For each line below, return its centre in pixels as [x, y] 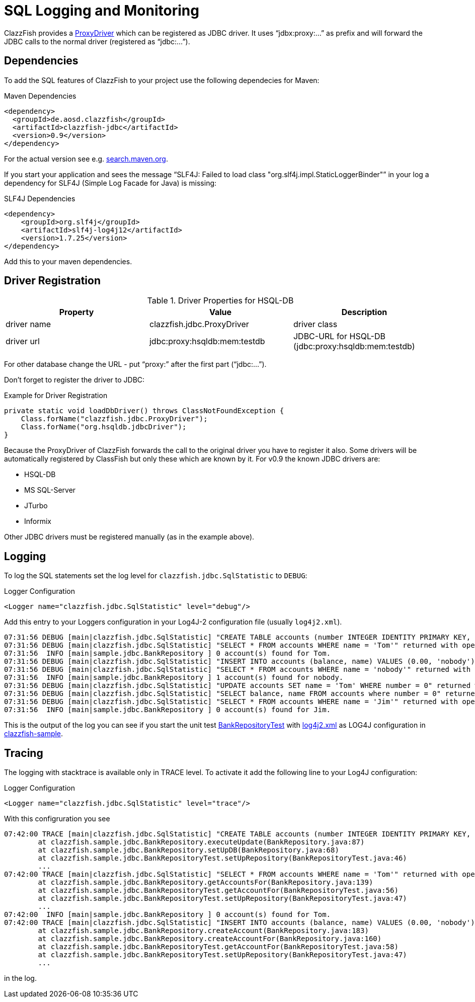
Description [364, 312]
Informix [38, 521]
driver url [23, 341]
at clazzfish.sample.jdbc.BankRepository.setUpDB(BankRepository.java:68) [188, 850]
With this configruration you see [57, 819]
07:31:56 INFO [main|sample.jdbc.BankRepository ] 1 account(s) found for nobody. [174, 678]
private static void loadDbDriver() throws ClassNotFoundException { [144, 411]
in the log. [20, 978]
